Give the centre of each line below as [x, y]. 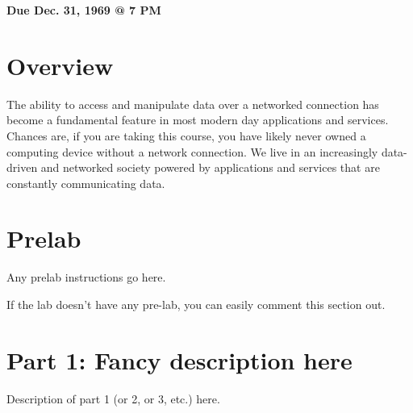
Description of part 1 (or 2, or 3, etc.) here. [113, 398]
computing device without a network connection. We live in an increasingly [192, 151]
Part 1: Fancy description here [179, 359]
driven [22, 167]
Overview [60, 65]
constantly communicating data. [86, 183]
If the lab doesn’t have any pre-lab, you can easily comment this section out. [196, 304]
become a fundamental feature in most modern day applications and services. [198, 120]
